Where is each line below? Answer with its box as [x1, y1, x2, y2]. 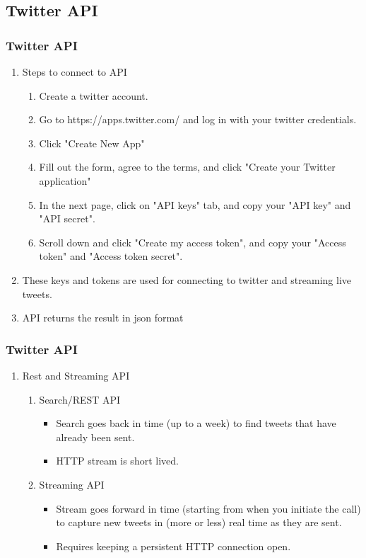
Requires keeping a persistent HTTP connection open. [56, 538, 291, 553]
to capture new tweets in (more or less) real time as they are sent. [56, 515, 342, 530]
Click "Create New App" [39, 135, 145, 150]
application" [39, 173, 91, 188]
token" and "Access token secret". [39, 249, 183, 263]
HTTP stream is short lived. [56, 453, 179, 468]
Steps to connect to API [22, 64, 127, 79]
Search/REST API [39, 392, 121, 406]
